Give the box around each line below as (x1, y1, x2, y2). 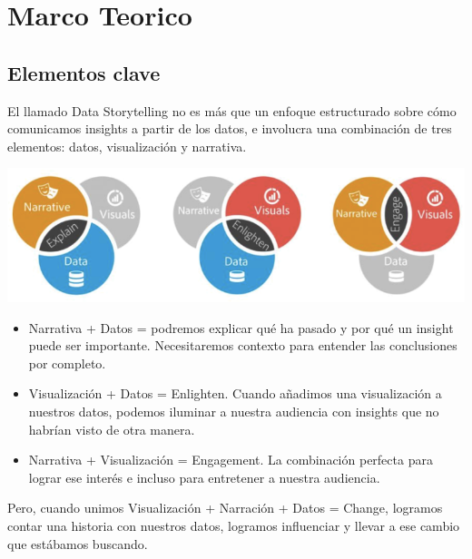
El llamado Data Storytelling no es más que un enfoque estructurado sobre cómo (7, 101, 457, 120)
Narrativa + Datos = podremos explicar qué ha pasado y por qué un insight (28, 318, 454, 337)
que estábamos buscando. (7, 534, 148, 553)
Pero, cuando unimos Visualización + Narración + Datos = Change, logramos (7, 498, 443, 517)
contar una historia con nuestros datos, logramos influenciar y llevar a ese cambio (7, 516, 460, 535)
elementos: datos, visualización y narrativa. (7, 136, 247, 155)
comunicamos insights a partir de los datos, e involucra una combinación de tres (7, 119, 452, 138)
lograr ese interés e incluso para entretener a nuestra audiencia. (28, 467, 380, 486)
